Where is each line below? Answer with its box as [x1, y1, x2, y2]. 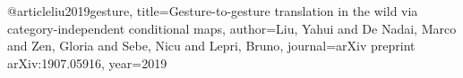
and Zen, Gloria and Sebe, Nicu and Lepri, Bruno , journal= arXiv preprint [7, 36, 416, 55]
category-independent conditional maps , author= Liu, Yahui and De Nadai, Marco [7, 19, 457, 37]
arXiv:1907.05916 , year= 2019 [7, 53, 167, 72]
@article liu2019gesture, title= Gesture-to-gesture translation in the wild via [7, 2, 418, 19]
